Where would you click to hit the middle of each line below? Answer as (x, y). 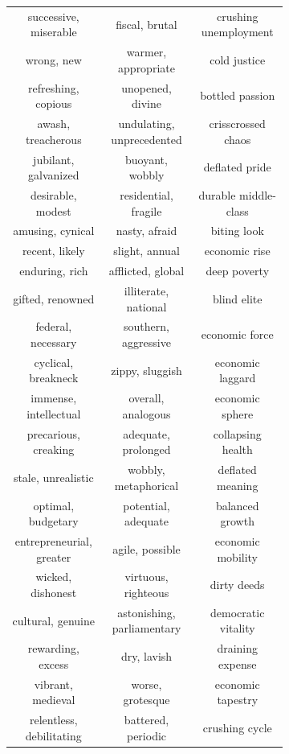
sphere (238, 413)
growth (237, 521)
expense (237, 663)
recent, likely (53, 251)
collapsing (237, 433)
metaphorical (147, 485)
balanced (237, 505)
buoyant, (147, 159)
